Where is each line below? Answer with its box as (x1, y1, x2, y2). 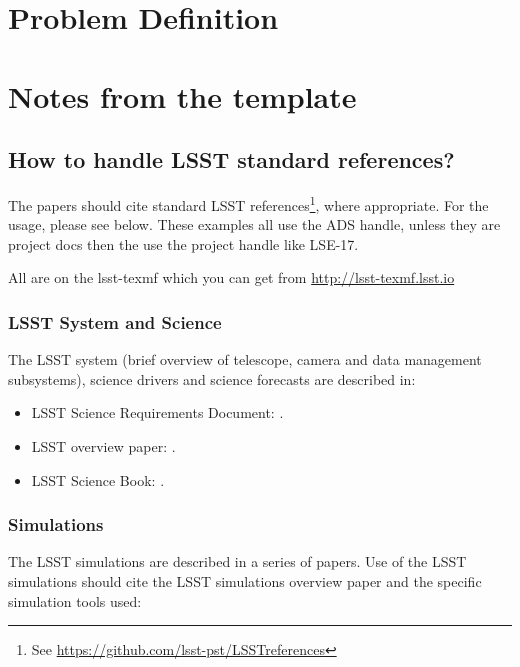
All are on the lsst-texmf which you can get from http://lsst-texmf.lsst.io (8, 267, 455, 288)
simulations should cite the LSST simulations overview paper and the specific (8, 570, 482, 591)
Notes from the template (8, 75, 357, 116)
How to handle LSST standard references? (8, 144, 455, 175)
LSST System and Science (8, 309, 222, 334)
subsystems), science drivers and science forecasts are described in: (8, 368, 416, 389)
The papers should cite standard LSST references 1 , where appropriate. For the (8, 191, 489, 215)
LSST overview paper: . (31, 435, 176, 456)
